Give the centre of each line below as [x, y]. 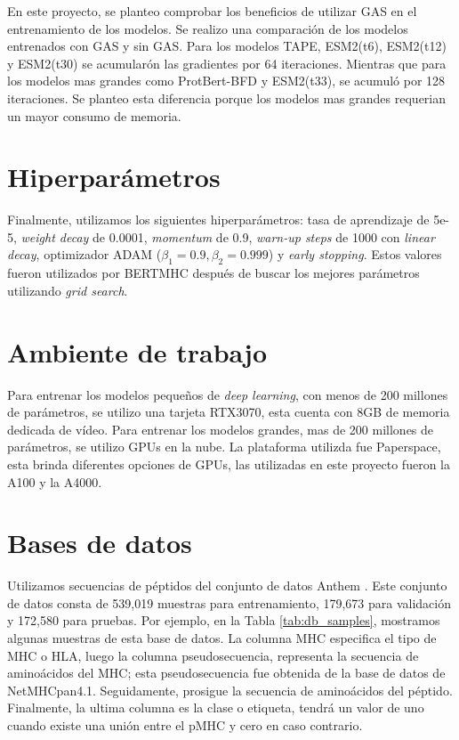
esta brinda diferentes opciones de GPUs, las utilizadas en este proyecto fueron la [229, 464]
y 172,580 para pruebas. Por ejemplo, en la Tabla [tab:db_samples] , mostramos [224, 620]
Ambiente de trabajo [137, 351]
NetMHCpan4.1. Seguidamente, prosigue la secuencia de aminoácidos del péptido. [230, 690]
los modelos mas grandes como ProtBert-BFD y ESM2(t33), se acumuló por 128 [226, 81]
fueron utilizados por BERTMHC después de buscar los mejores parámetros [213, 273]
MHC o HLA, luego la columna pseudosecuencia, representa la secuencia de [213, 655]
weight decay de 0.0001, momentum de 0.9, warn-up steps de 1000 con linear [228, 236]
